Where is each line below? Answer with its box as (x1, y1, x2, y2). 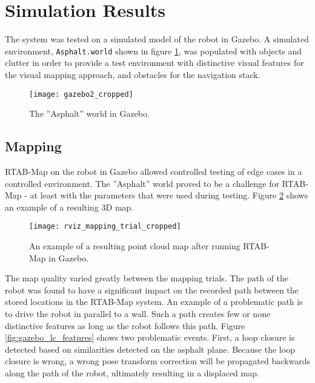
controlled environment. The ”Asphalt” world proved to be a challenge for (5, 177, 279, 189)
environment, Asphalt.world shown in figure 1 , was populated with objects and (5, 44, 302, 57)
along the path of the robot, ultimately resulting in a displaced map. (5, 366, 259, 379)
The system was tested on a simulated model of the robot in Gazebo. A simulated (5, 33, 309, 45)
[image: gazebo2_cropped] (29, 90, 133, 99)
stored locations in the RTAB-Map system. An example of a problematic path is (5, 295, 303, 308)
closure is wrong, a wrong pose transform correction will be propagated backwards (5, 355, 310, 367)
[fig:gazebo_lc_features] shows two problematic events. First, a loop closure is (5, 331, 295, 344)
